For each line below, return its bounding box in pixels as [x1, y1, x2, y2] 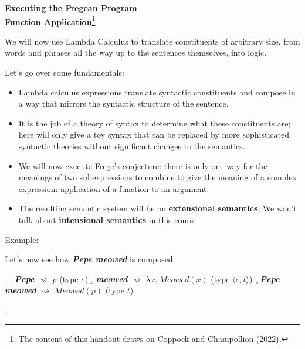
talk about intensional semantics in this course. [18, 213, 199, 225]
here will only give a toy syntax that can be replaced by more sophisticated [18, 128, 289, 141]
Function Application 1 [5, 13, 96, 28]
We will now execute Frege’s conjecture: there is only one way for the [18, 159, 267, 172]
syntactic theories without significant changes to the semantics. [18, 140, 245, 152]
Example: [5, 233, 39, 245]
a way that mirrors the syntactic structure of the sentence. [18, 97, 229, 110]
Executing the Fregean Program [5, 2, 137, 13]
